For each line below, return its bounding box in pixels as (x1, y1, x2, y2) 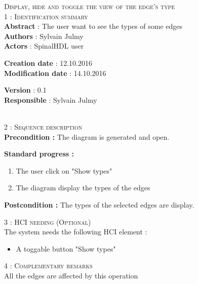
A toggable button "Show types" (16, 243, 116, 254)
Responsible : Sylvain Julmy (4, 94, 97, 105)
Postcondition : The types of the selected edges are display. (4, 199, 194, 210)
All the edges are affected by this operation (4, 270, 138, 280)
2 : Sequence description (4, 121, 83, 132)
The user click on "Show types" (16, 165, 112, 176)
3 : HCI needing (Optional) (4, 216, 91, 227)
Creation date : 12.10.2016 (4, 57, 92, 68)
